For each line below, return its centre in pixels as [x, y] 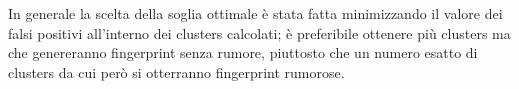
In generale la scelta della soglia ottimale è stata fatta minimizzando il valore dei [255, 13]
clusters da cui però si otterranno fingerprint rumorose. [176, 71]
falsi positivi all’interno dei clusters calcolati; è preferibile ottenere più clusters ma [259, 32]
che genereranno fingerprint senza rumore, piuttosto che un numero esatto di [243, 52]
